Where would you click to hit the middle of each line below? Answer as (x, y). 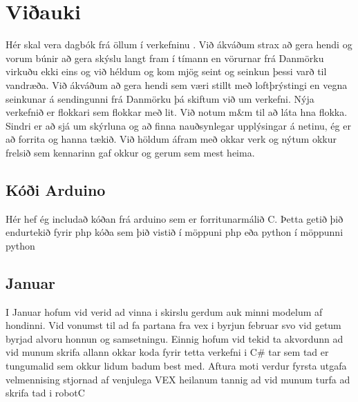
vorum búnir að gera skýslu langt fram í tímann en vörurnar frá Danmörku (165, 58)
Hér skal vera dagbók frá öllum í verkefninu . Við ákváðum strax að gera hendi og (179, 44)
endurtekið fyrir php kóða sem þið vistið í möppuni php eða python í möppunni (175, 232)
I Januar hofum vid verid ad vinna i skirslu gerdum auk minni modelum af (164, 311)
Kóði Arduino (56, 189)
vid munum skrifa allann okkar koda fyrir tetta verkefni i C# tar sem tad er (167, 352)
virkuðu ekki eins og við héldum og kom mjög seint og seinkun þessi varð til (166, 71)
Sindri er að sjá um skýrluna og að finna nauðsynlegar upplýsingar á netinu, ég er (178, 125)
